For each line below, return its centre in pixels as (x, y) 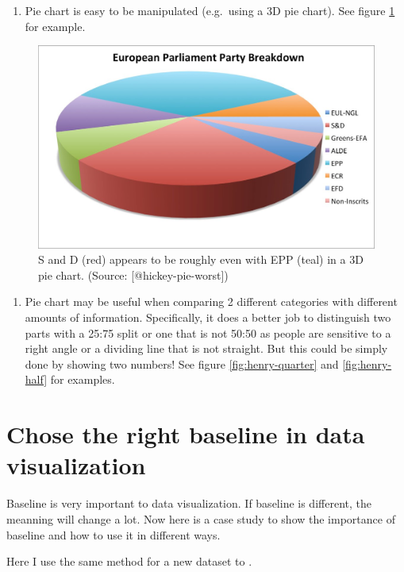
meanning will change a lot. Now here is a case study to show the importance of (201, 518)
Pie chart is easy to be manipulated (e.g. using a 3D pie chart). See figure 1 (210, 10)
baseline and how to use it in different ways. (114, 534)
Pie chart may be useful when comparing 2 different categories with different (211, 301)
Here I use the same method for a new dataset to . (129, 561)
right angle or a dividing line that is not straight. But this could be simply (206, 348)
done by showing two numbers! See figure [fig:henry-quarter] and (182, 363)
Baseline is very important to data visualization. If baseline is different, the (189, 503)
